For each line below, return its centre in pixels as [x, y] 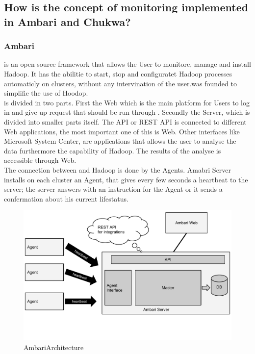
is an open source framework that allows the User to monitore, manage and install [127, 64]
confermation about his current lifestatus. [66, 198]
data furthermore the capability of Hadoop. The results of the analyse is [113, 150]
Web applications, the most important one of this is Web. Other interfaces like [122, 131]
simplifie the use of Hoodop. [46, 93]
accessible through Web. [40, 160]
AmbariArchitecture [54, 347]
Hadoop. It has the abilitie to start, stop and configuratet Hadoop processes [118, 73]
